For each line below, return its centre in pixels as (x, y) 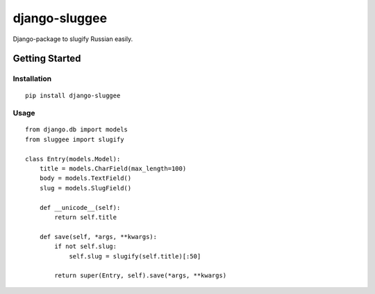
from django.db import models (77, 130)
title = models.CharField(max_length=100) (113, 169)
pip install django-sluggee (73, 95)
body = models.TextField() (85, 178)
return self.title (86, 217)
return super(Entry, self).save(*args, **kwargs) (141, 276)
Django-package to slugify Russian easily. (73, 39)
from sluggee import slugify (75, 139)
